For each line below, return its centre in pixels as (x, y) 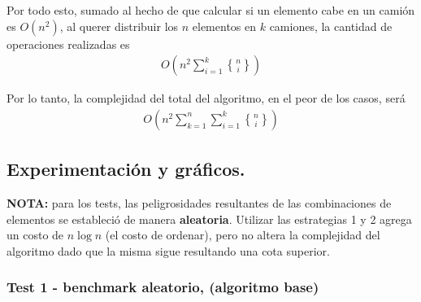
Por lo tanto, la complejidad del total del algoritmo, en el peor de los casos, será (206, 98)
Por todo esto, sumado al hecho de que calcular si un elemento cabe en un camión (211, 10)
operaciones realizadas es (68, 44)
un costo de (35, 235)
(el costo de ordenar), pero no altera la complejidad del (243, 235)
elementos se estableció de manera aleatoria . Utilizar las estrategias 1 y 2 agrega (209, 219)
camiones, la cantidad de (331, 26)
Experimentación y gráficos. (126, 169)
